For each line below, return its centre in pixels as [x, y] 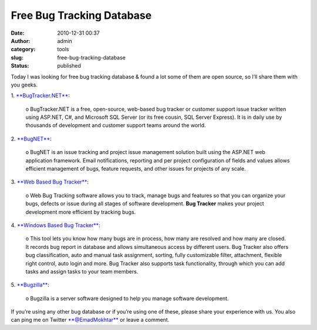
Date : [18, 33]
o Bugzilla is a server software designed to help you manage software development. [127, 298]
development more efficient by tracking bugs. [81, 212]
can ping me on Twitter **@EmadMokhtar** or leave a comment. [90, 320]
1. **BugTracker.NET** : [41, 96]
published [69, 66]
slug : [17, 57]
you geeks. [24, 85]
